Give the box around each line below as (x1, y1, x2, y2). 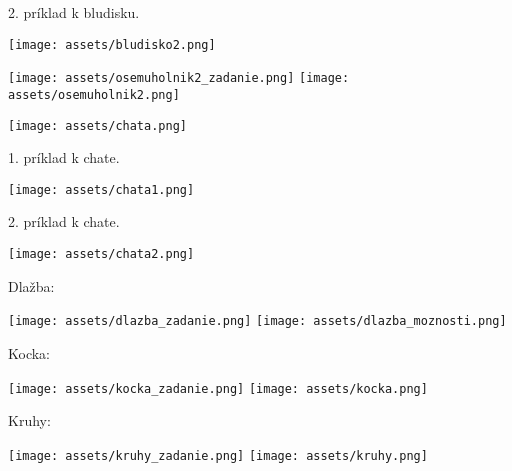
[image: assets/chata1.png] (8, 182, 195, 197)
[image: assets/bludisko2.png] (8, 37, 216, 52)
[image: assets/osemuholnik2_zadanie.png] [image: (8, 71, 350, 86)
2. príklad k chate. (8, 211, 120, 232)
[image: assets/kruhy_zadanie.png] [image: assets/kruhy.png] (8, 448, 428, 463)
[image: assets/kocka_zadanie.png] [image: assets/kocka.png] (8, 381, 428, 396)
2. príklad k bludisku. (8, 2, 140, 22)
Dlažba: (8, 275, 55, 296)
